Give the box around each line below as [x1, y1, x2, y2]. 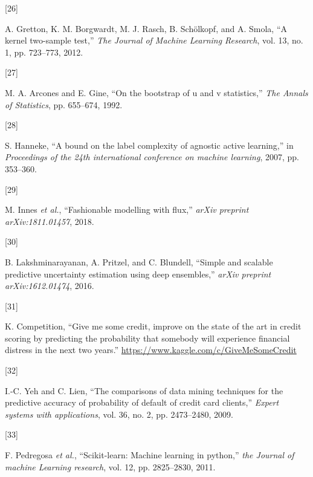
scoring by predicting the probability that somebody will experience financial [5, 331, 290, 344]
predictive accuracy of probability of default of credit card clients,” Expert [5, 396, 279, 409]
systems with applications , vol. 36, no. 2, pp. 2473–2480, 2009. [5, 407, 233, 420]
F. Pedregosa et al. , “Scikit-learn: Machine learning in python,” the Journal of [5, 449, 294, 461]
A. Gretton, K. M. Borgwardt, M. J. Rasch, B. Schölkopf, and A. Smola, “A [5, 22, 287, 34]
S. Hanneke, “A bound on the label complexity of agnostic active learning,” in [5, 138, 294, 151]
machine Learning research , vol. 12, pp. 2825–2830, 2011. [5, 460, 216, 473]
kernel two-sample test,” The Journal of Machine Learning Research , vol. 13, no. [5, 34, 303, 47]
